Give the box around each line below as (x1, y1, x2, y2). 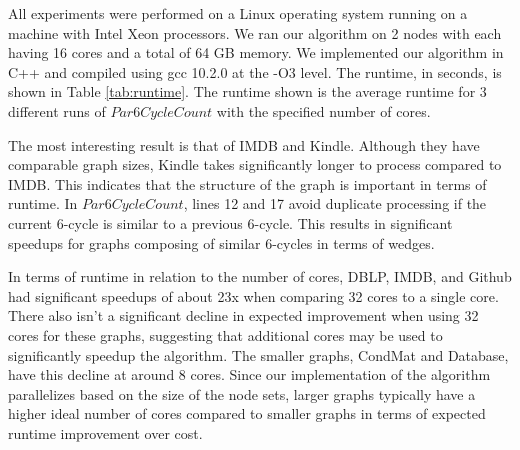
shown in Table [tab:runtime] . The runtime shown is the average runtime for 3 (8, 81, 487, 102)
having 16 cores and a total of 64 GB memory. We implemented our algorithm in (8, 42, 504, 63)
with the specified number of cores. (216, 100, 431, 121)
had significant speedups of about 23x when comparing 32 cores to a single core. (8, 285, 499, 306)
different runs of (8, 100, 106, 121)
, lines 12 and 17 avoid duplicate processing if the (183, 193, 487, 214)
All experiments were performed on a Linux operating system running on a (8, 3, 468, 23)
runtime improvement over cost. (8, 422, 203, 443)
